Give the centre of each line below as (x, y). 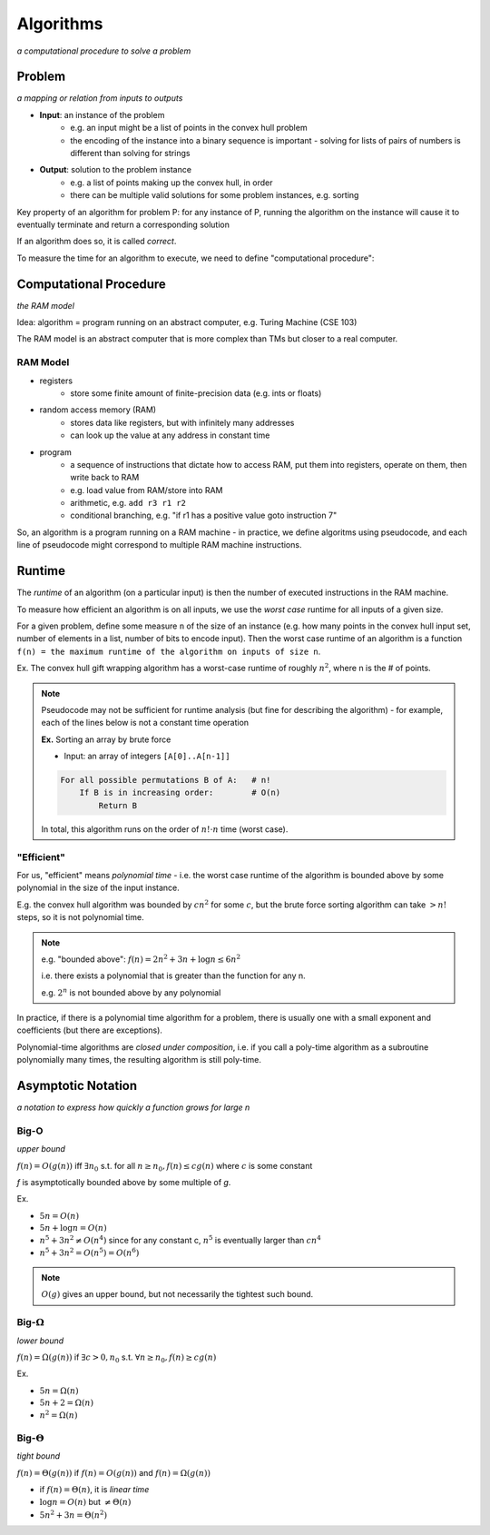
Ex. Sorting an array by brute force (106, 739)
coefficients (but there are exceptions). (90, 1030)
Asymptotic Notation (77, 1086)
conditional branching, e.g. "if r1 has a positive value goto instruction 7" (204, 515)
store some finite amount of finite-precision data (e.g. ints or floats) (196, 393)
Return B (118, 805)
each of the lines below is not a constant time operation (145, 723)
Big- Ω (30, 1322)
